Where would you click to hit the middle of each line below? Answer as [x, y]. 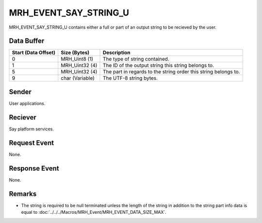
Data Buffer [27, 41]
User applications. [27, 103]
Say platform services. [32, 129]
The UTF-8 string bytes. [130, 78]
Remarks [23, 194]
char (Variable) [78, 78]
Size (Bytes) [75, 52]
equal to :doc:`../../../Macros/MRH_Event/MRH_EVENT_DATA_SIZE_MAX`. [94, 212]
